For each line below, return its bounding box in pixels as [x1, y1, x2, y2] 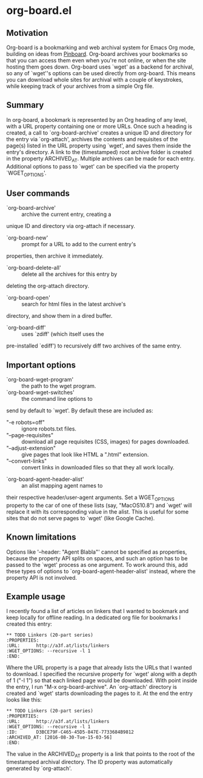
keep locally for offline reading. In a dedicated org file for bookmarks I [6, 614, 181, 622]
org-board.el [6, 4, 72, 18]
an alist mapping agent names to [21, 482, 103, 489]
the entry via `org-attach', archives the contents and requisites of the [6, 135, 178, 143]
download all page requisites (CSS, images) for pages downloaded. [21, 438, 190, 446]
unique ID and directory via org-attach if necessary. [6, 223, 135, 230]
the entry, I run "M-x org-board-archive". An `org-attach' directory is [6, 683, 178, 691]
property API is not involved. [6, 574, 78, 581]
